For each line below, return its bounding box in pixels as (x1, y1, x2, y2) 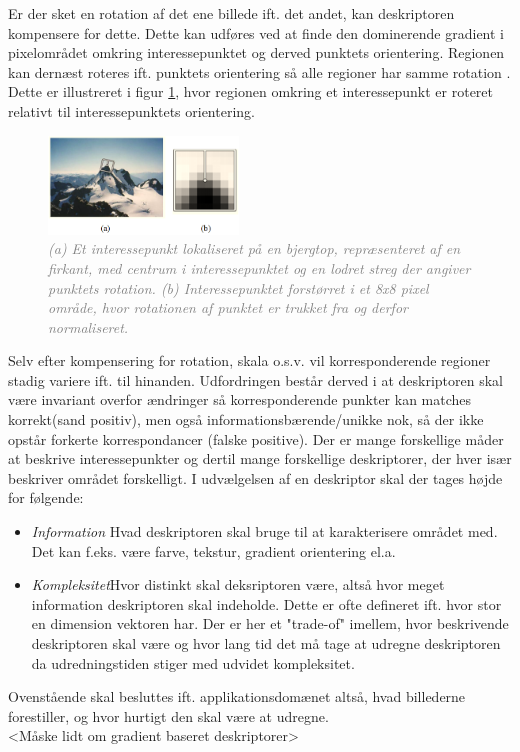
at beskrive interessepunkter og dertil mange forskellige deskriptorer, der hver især (8, 448, 512, 469)
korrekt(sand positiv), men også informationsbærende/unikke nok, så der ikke (8, 409, 484, 430)
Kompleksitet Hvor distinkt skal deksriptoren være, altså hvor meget (31, 574, 445, 595)
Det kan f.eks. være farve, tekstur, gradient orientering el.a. (31, 540, 396, 561)
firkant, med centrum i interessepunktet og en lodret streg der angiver (48, 257, 471, 278)
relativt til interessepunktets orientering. (8, 100, 255, 121)
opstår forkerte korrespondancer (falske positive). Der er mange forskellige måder (8, 428, 504, 449)
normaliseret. (48, 316, 129, 337)
